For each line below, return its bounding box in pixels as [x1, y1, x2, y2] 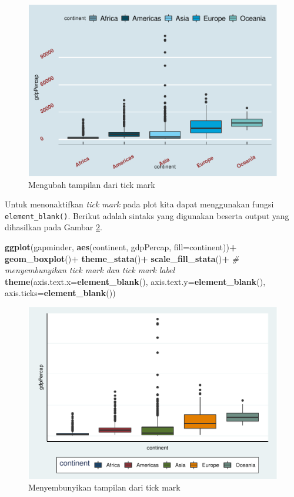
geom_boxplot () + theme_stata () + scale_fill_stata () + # [5, 252, 239, 264]
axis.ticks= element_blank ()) [5, 287, 116, 299]
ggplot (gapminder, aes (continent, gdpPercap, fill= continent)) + [5, 241, 237, 253]
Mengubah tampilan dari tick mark [28, 178, 155, 190]
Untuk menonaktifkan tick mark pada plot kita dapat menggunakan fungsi [5, 198, 274, 210]
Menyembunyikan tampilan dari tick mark [28, 481, 181, 493]
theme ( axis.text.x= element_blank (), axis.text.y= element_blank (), [5, 275, 266, 287]
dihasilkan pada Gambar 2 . [5, 221, 102, 233]
